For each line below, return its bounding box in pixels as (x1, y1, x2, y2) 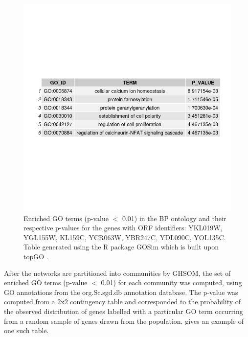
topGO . (23, 251, 48, 261)
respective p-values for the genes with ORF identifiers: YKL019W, (23, 223, 223, 233)
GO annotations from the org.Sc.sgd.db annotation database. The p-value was (4, 287, 238, 297)
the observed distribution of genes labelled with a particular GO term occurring (4, 306, 243, 316)
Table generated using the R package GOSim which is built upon (23, 242, 219, 252)
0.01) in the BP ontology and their (122, 213, 226, 223)
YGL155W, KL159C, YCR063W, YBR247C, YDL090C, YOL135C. (23, 232, 226, 242)
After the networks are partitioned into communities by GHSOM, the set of (4, 268, 231, 278)
